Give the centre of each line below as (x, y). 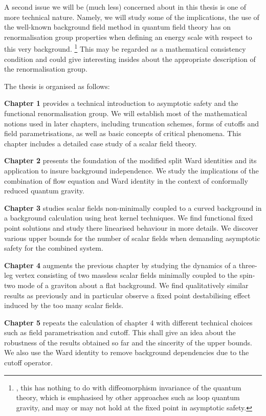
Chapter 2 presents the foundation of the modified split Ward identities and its (130, 160)
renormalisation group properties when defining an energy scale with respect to (128, 37)
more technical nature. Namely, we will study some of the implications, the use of (132, 17)
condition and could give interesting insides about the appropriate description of (130, 59)
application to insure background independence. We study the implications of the (131, 170)
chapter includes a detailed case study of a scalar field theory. (101, 143)
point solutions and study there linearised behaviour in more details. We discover (131, 227)
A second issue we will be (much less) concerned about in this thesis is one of (125, 7)
